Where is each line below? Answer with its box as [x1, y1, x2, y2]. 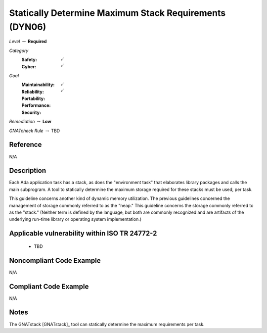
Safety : [21, 57, 37, 63]
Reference [9, 141, 42, 149]
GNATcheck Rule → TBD [9, 128, 60, 134]
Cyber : [21, 63, 37, 69]
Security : [21, 109, 42, 115]
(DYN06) [9, 21, 46, 32]
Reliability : [21, 89, 44, 95]
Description [9, 166, 46, 175]
